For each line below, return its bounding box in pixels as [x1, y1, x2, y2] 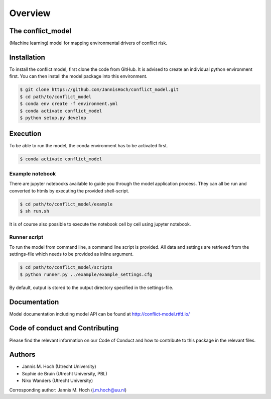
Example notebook [9, 170, 56, 177]
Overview [9, 8, 51, 19]
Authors [9, 350, 36, 359]
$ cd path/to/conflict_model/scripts [20, 264, 113, 270]
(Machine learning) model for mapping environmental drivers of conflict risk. [9, 40, 168, 46]
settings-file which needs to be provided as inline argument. [9, 251, 134, 257]
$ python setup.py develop [20, 115, 86, 121]
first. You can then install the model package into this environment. [9, 73, 148, 79]
